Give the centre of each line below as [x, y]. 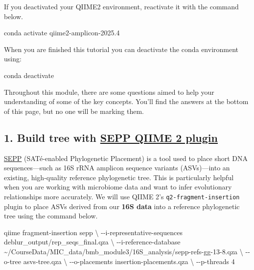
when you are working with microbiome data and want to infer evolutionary [118, 187]
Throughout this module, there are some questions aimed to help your [109, 92]
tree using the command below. [51, 216]
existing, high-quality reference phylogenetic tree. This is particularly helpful [119, 177]
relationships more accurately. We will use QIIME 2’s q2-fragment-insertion [122, 196]
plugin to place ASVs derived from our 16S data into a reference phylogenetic [122, 206]
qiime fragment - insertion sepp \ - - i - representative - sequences [93, 232]
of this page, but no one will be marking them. [74, 111]
